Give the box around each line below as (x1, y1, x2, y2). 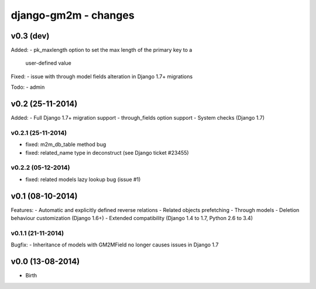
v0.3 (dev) (11, 31, 50, 41)
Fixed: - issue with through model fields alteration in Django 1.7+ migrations (11, 73, 193, 80)
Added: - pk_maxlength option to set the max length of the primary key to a (11, 47, 193, 54)
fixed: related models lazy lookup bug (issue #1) (25, 176, 141, 183)
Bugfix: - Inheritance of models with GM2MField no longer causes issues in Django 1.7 (11, 241, 219, 248)
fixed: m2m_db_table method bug (25, 141, 107, 148)
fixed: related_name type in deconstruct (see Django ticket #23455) (25, 149, 190, 156)
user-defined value (25, 60, 71, 67)
